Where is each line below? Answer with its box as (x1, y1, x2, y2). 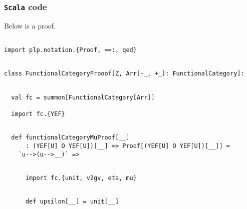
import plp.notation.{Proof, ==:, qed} (4, 46, 137, 54)
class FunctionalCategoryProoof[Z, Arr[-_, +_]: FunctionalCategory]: (4, 70, 244, 77)
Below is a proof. (4, 20, 56, 30)
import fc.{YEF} (11, 110, 65, 117)
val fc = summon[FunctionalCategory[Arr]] (11, 93, 155, 101)
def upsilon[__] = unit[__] (25, 198, 119, 205)
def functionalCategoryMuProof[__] (11, 134, 130, 141)
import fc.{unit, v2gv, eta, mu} (25, 174, 137, 181)
